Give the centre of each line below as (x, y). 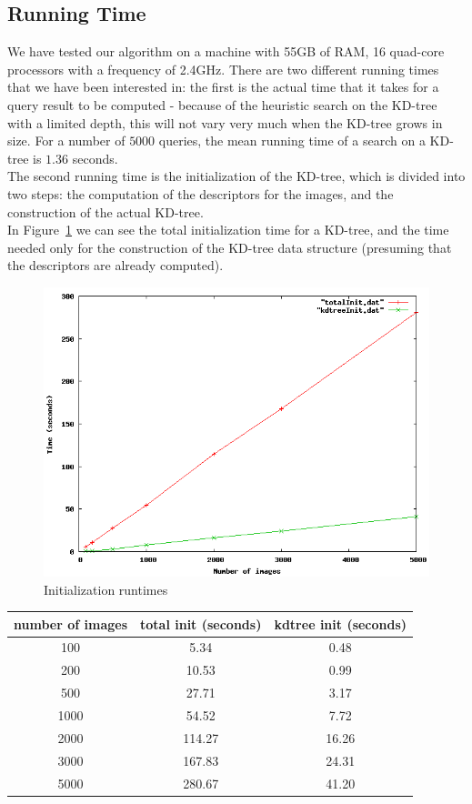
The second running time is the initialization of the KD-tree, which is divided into (236, 176)
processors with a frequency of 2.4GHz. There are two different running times (223, 69)
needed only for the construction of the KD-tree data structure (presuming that (230, 247)
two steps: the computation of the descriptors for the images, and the (201, 193)
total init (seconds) (201, 623)
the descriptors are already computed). (115, 265)
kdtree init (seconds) (341, 623)
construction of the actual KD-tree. (105, 211)
